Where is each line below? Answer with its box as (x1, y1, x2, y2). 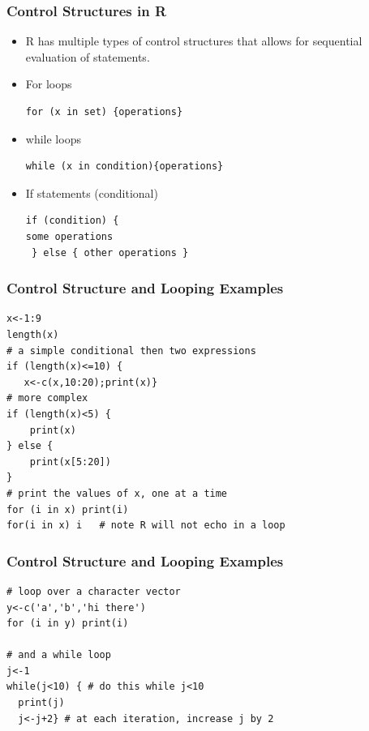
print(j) (18, 697, 65, 709)
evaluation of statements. (25, 48, 150, 65)
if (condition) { (25, 215, 119, 227)
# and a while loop (6, 649, 111, 661)
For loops (25, 75, 72, 92)
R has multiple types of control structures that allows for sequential (25, 32, 363, 49)
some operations (25, 230, 114, 242)
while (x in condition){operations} (25, 160, 224, 173)
